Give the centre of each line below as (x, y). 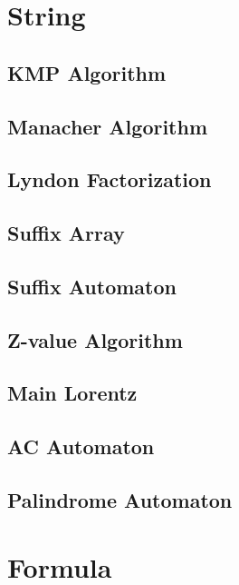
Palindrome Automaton (120, 500)
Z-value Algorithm (95, 339)
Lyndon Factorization (110, 179)
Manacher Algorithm (108, 126)
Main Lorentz (72, 393)
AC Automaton (81, 446)
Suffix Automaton (92, 286)
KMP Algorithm (87, 72)
